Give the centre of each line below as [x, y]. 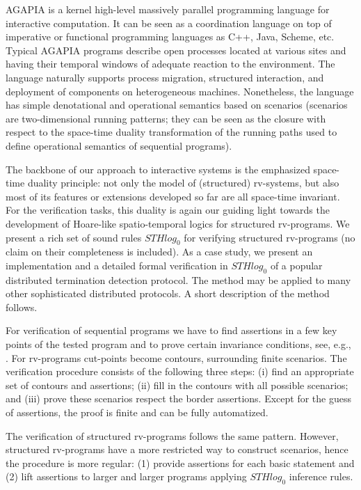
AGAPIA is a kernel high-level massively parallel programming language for [168, 9]
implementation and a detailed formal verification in [117, 265]
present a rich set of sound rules [74, 237]
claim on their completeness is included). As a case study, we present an [159, 252]
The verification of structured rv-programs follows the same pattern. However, [172, 435]
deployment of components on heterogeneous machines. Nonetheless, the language [180, 91]
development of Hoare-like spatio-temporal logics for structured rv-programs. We [178, 223]
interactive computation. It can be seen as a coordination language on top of [169, 23]
